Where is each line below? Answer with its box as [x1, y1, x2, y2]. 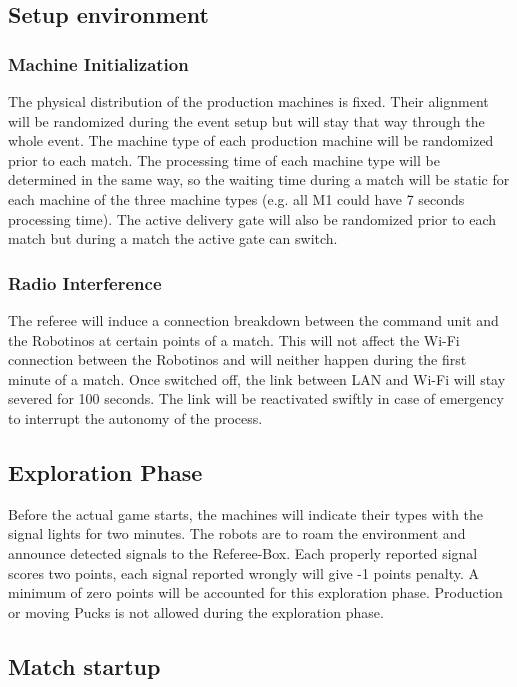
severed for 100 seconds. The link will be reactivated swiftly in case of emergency [8, 388, 504, 409]
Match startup [8, 650, 161, 681]
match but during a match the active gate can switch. [8, 228, 338, 249]
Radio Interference [8, 270, 162, 295]
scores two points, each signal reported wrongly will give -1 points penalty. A [8, 562, 480, 583]
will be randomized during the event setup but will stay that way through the [8, 110, 485, 131]
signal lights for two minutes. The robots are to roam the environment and [8, 523, 466, 544]
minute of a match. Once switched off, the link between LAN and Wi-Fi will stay [8, 368, 506, 389]
